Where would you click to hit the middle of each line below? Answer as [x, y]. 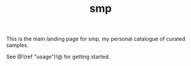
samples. [17, 45]
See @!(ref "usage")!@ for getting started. [58, 57]
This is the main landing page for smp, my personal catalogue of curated [96, 39]
